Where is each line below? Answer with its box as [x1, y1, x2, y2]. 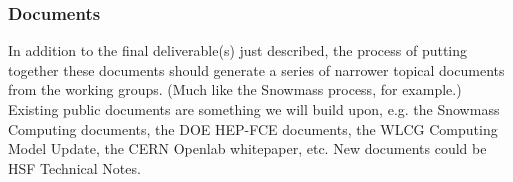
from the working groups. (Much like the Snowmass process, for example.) [8, 79, 462, 100]
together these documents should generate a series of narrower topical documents [8, 59, 505, 80]
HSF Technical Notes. [8, 157, 141, 178]
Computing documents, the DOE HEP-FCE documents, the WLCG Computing [8, 118, 498, 139]
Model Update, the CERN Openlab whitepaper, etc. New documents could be [8, 138, 487, 159]
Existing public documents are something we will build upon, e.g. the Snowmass [8, 99, 500, 119]
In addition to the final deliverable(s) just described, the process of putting [8, 40, 468, 61]
